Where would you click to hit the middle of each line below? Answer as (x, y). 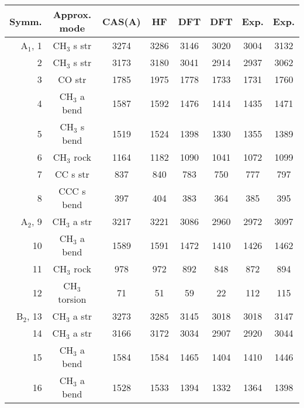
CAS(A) (122, 21)
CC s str (72, 174)
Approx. (72, 14)
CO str (72, 79)
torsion (72, 299)
